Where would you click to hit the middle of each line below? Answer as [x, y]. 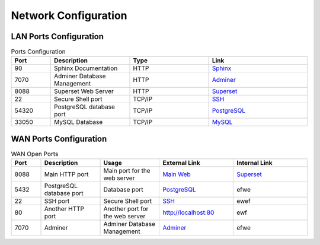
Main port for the [127, 171]
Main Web [177, 174]
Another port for [126, 209]
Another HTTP [64, 209]
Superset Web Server [84, 91]
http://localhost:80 [188, 212]
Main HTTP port [66, 174]
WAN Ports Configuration [59, 139]
